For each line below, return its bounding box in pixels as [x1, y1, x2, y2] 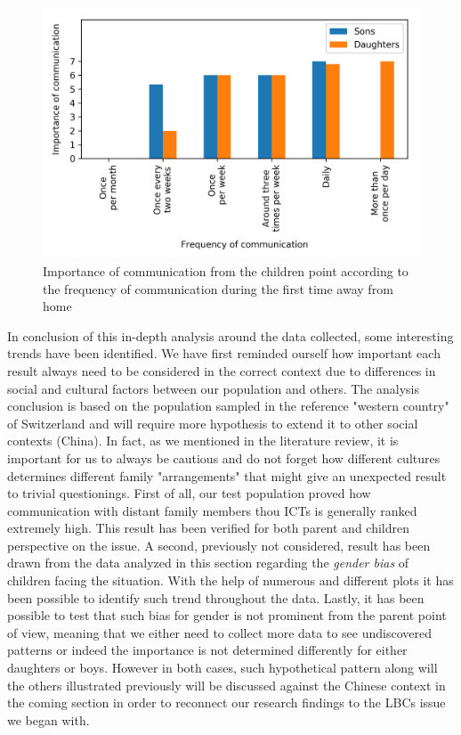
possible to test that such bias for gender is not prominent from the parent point [7, 606, 447, 625]
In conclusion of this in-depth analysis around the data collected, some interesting [7, 326, 454, 345]
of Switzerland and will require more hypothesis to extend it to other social [7, 413, 418, 432]
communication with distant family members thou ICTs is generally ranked [7, 501, 417, 519]
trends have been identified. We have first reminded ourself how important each [7, 344, 441, 363]
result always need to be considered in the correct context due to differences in [7, 361, 436, 380]
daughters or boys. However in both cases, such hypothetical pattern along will [7, 658, 438, 677]
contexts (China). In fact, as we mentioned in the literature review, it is [7, 431, 399, 450]
